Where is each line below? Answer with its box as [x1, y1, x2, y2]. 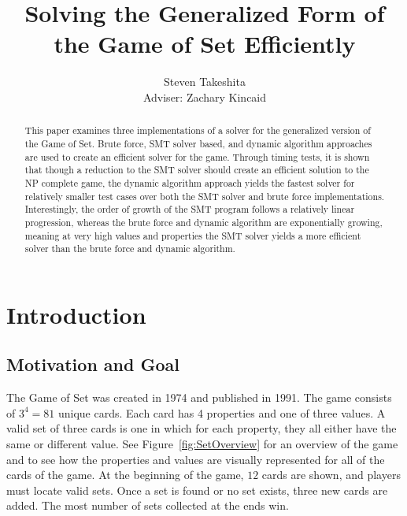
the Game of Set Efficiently [54, 28, 356, 60]
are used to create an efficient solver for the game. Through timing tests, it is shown [24, 150, 370, 163]
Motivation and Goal [6, 352, 179, 377]
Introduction [6, 298, 146, 330]
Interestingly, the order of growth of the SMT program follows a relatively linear [24, 202, 355, 216]
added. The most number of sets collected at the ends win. [6, 497, 289, 514]
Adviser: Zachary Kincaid [142, 88, 267, 105]
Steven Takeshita [164, 73, 246, 90]
